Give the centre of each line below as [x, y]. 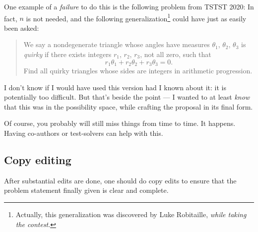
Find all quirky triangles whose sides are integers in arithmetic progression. [138, 71]
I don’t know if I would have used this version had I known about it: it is [115, 87]
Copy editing [38, 160]
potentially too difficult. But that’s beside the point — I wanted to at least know [127, 97]
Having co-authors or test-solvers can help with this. [84, 133]
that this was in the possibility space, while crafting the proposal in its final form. [129, 106]
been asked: [22, 28]
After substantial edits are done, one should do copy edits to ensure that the [120, 180]
